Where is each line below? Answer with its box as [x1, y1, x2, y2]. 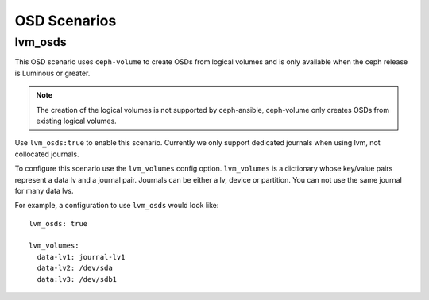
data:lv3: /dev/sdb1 [37, 275, 118, 283]
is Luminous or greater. [14, 68, 91, 78]
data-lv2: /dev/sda [37, 263, 113, 273]
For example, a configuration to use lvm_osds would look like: [14, 201, 219, 210]
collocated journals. [14, 149, 79, 159]
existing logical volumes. [36, 116, 117, 125]
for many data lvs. [14, 186, 75, 195]
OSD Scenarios [14, 12, 117, 29]
